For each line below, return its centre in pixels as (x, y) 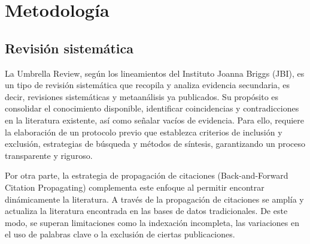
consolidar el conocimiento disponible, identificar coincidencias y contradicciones (152, 108)
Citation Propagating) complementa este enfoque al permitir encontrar (135, 187)
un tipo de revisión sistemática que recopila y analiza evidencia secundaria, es (148, 85)
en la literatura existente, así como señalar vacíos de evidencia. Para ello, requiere (155, 120)
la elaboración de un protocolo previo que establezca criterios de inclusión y (144, 132)
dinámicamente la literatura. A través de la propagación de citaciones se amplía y (154, 199)
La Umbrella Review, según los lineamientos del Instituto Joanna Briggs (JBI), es (155, 73)
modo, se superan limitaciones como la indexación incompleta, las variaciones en (152, 222)
